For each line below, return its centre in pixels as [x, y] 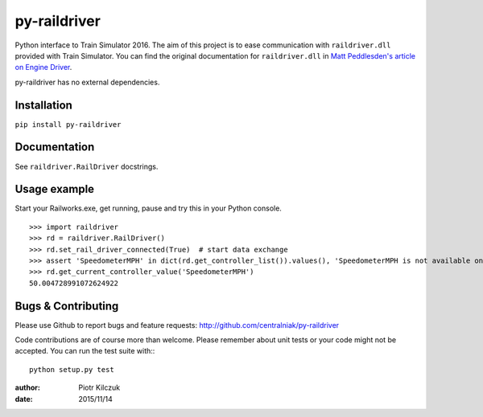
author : [27, 388]
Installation [43, 105]
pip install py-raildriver [68, 124]
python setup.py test [72, 369]
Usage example [55, 189]
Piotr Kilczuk [99, 388]
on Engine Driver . [43, 67]
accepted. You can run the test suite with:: [85, 351]
